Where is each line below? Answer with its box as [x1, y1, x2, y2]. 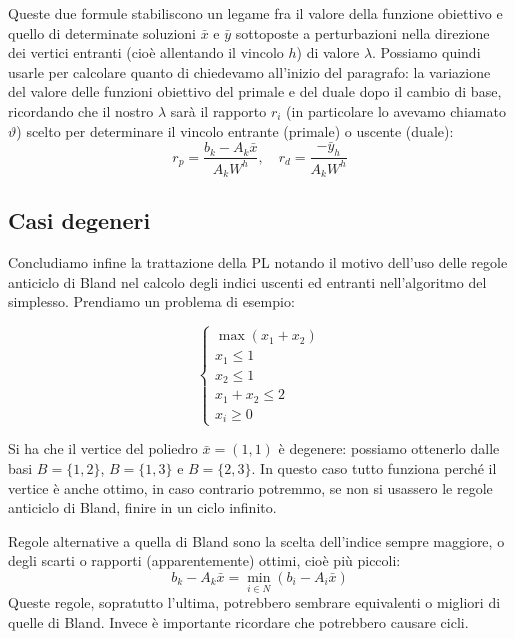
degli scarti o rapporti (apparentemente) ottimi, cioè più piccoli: [8, 550, 401, 571]
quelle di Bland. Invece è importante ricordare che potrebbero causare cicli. [8, 611, 469, 632]
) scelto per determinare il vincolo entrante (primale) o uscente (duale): [16, 120, 454, 141]
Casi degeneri [8, 205, 151, 236]
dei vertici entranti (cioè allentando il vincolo [8, 42, 284, 63]
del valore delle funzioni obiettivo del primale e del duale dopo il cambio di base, [8, 81, 502, 102]
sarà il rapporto [170, 100, 267, 121]
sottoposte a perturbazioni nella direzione [235, 22, 490, 43]
